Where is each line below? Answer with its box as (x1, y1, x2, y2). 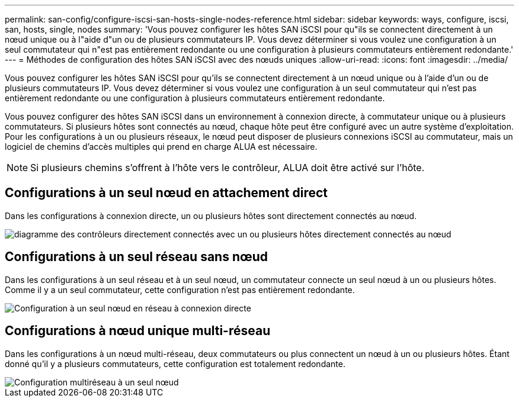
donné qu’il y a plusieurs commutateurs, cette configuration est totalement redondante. (5, 358, 345, 369)
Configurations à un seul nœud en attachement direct (5, 185, 328, 201)
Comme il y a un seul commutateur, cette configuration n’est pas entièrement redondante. (5, 284, 355, 295)
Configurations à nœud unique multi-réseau (5, 323, 271, 339)
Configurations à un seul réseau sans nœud (5, 249, 268, 265)
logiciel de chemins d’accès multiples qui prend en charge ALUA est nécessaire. (5, 141, 318, 152)
